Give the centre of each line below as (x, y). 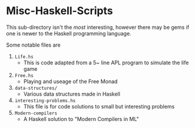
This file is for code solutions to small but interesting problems (99, 106)
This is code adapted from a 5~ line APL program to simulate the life (106, 63)
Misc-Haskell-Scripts (60, 11)
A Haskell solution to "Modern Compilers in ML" (81, 119)
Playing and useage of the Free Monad (70, 81)
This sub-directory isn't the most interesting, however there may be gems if (98, 27)
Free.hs (24, 76)
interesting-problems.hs (45, 101)
